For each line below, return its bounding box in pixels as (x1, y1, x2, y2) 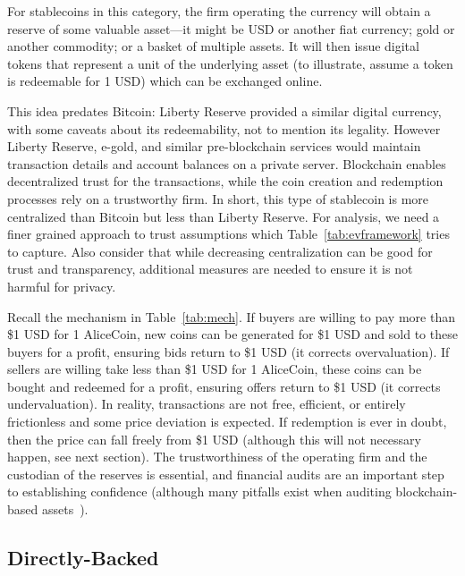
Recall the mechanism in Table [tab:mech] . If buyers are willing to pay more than (7, 307, 455, 326)
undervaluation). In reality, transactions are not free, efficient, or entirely (7, 394, 406, 413)
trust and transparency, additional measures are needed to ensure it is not (7, 259, 413, 278)
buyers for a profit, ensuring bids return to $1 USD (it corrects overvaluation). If (7, 342, 450, 360)
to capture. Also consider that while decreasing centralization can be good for (7, 241, 433, 260)
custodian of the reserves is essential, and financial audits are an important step (7, 464, 444, 483)
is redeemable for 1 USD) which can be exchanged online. (7, 72, 323, 90)
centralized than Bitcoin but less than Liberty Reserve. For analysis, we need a (7, 207, 440, 225)
